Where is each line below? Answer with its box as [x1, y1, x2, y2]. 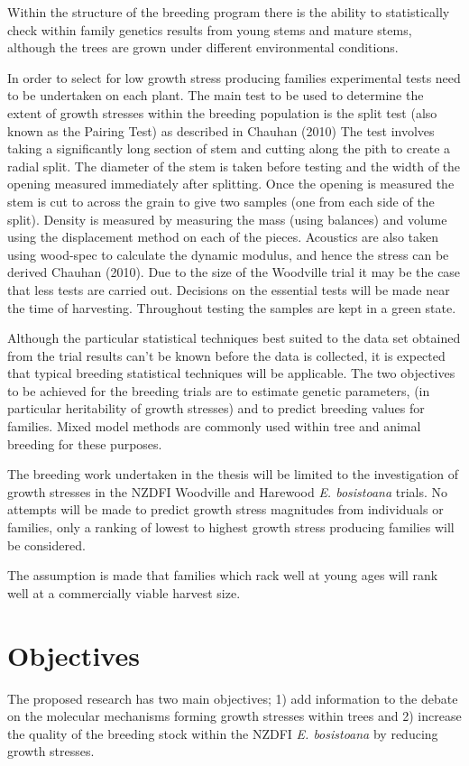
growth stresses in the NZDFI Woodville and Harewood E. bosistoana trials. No [7, 482, 448, 501]
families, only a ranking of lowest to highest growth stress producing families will [7, 518, 455, 537]
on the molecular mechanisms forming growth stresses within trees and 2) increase [7, 706, 462, 725]
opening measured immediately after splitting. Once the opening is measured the [7, 174, 455, 193]
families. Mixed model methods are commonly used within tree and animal [7, 417, 421, 436]
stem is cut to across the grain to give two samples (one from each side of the [7, 191, 435, 210]
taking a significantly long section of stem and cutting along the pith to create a [7, 139, 451, 158]
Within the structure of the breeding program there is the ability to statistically [7, 3, 450, 21]
